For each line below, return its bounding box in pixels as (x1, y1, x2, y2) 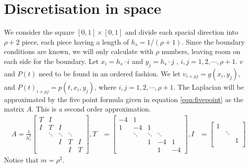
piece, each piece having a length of (22, 36, 129, 47)
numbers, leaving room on (161, 46, 241, 56)
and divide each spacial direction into (125, 27, 239, 37)
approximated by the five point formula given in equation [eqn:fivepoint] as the (4, 94, 244, 104)
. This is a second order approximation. (32, 104, 151, 114)
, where (94, 81, 117, 92)
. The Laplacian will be (173, 81, 244, 92)
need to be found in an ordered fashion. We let (39, 68, 181, 78)
